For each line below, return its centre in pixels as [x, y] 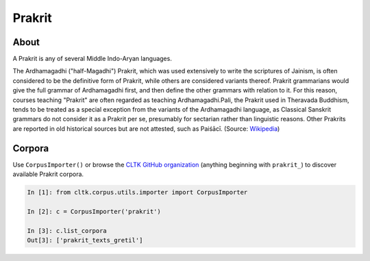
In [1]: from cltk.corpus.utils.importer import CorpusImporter [137, 192]
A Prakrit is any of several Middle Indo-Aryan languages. [92, 59]
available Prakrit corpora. [48, 174]
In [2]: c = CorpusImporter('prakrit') [94, 211]
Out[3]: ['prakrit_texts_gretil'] [85, 240]
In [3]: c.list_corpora [67, 231]
